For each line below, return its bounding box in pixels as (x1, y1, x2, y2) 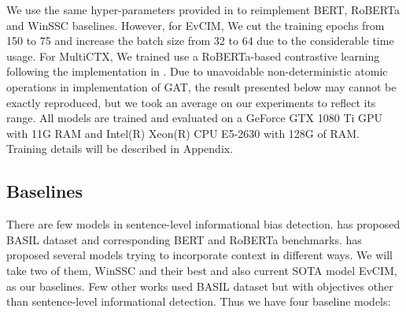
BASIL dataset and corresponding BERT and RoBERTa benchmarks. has (6, 231, 362, 247)
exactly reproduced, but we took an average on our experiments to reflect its (6, 94, 376, 110)
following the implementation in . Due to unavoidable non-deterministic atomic (6, 63, 388, 80)
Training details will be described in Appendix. (6, 140, 234, 157)
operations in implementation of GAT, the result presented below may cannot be (6, 78, 397, 95)
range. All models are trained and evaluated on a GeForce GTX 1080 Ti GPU (6, 110, 383, 126)
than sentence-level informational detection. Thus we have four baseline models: (6, 293, 391, 310)
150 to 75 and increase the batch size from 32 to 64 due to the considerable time (6, 32, 394, 49)
